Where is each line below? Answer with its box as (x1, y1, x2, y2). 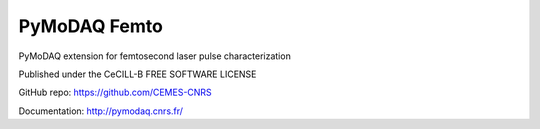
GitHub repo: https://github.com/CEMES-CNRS (18, 86, 212, 99)
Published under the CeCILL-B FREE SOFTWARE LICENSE (18, 68, 257, 80)
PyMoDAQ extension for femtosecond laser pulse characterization (18, 50, 292, 62)
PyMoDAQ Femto (18, 15, 164, 37)
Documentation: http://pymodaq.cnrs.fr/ (18, 105, 184, 117)
